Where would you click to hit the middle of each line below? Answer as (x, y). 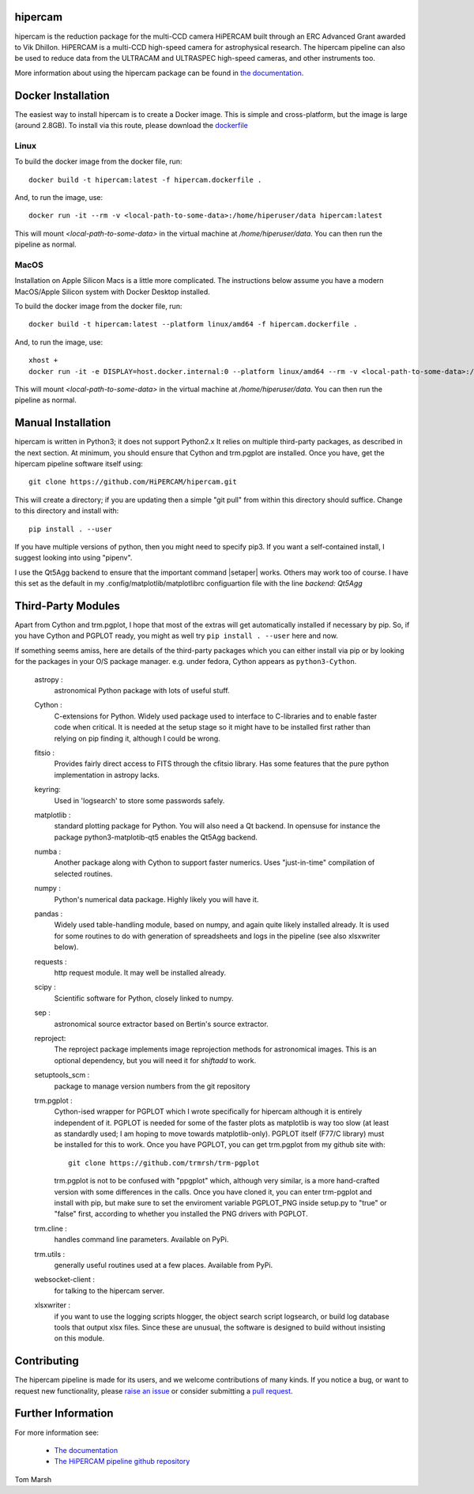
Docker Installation (62, 95)
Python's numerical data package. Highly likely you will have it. (156, 899)
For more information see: (56, 1432)
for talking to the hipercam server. (109, 1290)
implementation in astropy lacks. (107, 775)
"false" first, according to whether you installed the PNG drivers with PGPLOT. (181, 1214)
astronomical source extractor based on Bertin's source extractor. (161, 1024)
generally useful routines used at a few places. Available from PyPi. (164, 1265)
